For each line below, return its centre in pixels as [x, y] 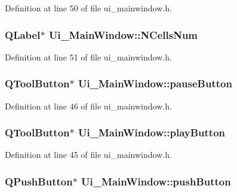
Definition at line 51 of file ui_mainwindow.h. [88, 57]
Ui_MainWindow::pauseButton [155, 83]
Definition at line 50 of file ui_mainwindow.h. [88, 8]
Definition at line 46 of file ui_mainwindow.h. [88, 106]
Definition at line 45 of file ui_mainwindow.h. [88, 155]
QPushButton [39, 181]
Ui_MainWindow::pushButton [156, 181]
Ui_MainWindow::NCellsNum [123, 34]
